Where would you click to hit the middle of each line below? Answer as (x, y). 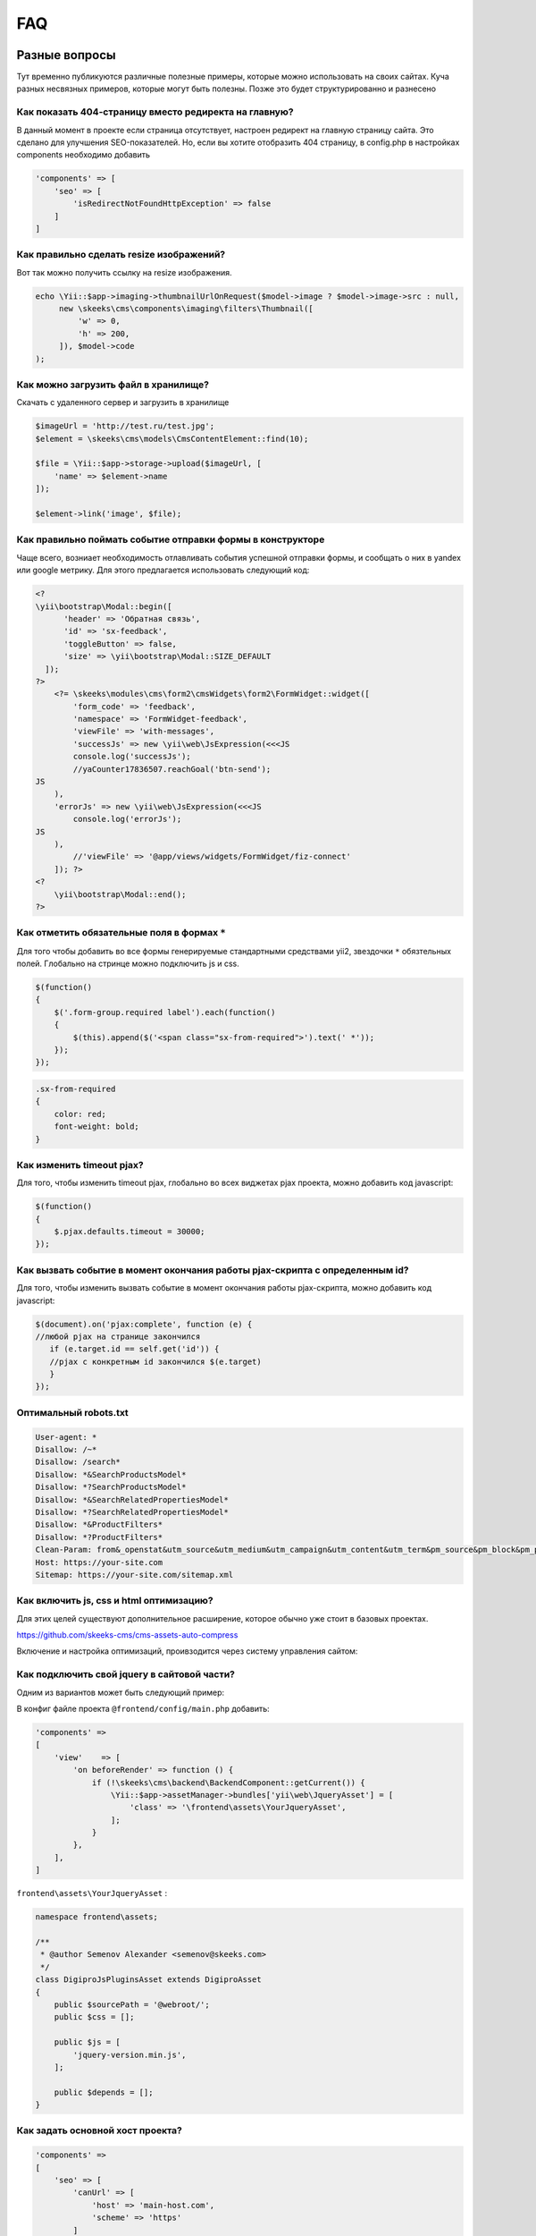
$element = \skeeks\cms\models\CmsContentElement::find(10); (172, 439)
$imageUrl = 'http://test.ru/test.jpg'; (125, 426)
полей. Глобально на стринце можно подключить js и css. (128, 964)
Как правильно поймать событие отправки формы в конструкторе (171, 539)
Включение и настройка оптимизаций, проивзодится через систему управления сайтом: (187, 1651)
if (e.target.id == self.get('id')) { (134, 1349)
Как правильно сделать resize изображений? (121, 255)
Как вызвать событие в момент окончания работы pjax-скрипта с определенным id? (213, 1270)
